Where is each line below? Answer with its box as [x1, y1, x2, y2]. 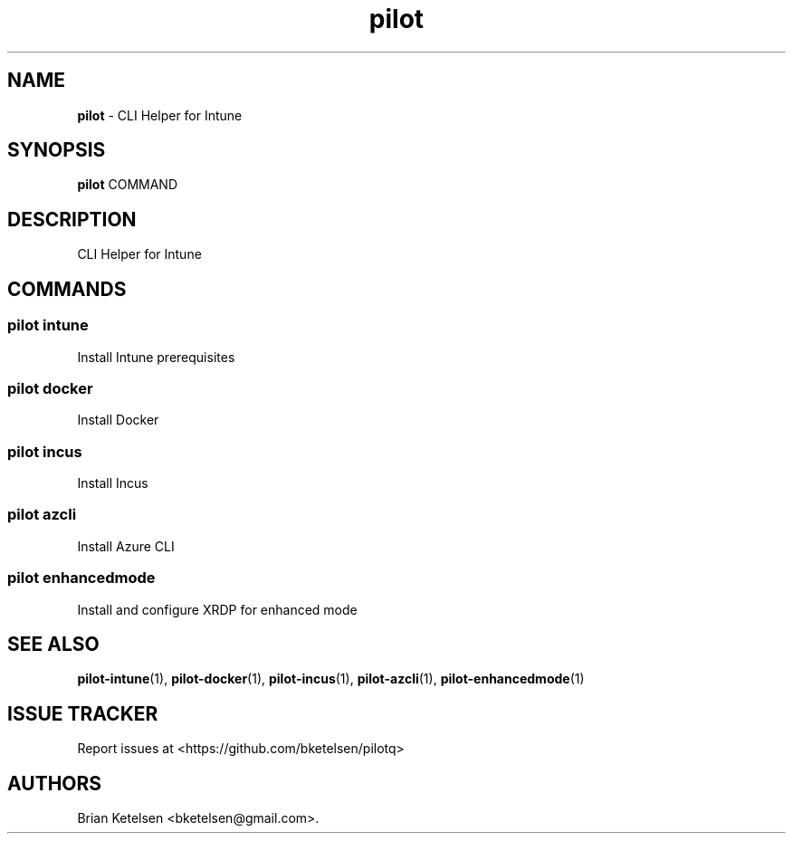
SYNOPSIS [7, 139, 106, 162]
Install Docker [77, 412, 159, 428]
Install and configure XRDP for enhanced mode [77, 601, 358, 617]
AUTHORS [7, 771, 102, 795]
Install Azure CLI [77, 538, 175, 554]
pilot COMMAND [77, 177, 178, 193]
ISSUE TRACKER [7, 702, 158, 725]
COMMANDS [7, 277, 127, 301]
